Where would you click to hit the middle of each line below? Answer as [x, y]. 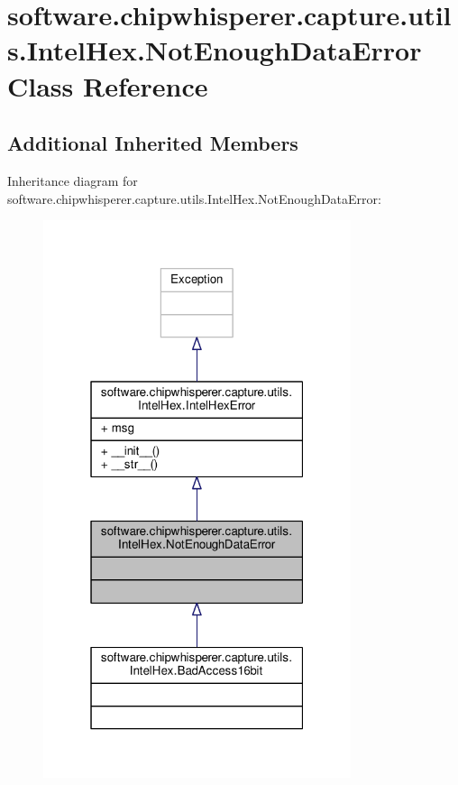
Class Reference [108, 85]
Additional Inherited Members [153, 143]
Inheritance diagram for [73, 180]
